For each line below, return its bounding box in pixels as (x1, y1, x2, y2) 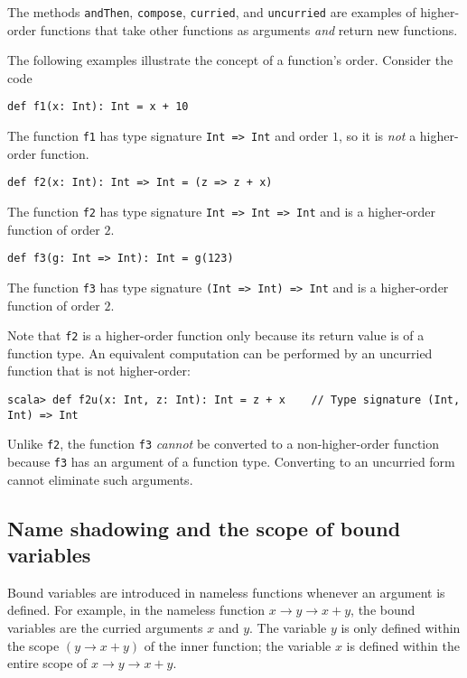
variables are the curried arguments (7, 618, 203, 636)
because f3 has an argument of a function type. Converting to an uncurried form (7, 451, 455, 470)
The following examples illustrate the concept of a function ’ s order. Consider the (7, 51, 453, 70)
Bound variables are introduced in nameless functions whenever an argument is (7, 582, 445, 601)
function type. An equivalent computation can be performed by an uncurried (7, 343, 433, 362)
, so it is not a (339, 126, 416, 145)
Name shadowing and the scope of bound (7, 514, 401, 542)
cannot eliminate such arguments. (7, 469, 193, 488)
